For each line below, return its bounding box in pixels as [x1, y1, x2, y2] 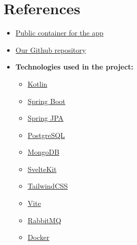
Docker [27, 232, 50, 242]
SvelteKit [27, 163, 57, 174]
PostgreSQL [27, 129, 65, 140]
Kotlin [27, 78, 48, 89]
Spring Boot [27, 95, 65, 106]
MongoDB [27, 147, 59, 157]
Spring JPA [27, 113, 64, 123]
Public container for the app [15, 27, 104, 38]
